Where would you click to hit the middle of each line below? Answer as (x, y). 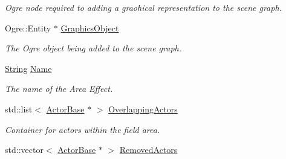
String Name (28, 68)
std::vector (24, 150)
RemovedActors (148, 150)
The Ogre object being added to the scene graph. (93, 48)
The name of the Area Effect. (59, 89)
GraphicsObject (90, 28)
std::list (19, 109)
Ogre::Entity (28, 28)
